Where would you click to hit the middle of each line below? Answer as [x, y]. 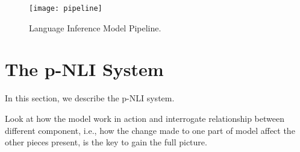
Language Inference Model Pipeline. [95, 27]
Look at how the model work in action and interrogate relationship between [145, 118]
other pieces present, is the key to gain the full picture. [106, 142]
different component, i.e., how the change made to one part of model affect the [150, 130]
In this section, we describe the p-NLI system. [90, 98]
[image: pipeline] [66, 8]
